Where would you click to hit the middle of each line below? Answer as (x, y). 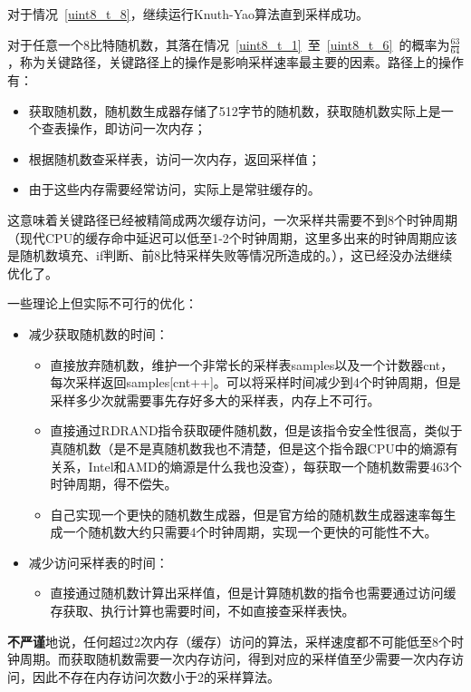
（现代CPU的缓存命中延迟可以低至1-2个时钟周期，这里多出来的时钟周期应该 (232, 237)
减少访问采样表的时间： (98, 562)
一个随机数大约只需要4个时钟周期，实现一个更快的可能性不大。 (250, 532)
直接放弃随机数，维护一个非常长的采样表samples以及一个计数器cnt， (252, 364)
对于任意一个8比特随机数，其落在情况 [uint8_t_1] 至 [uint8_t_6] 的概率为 (229, 44)
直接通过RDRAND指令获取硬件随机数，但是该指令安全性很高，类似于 (256, 430)
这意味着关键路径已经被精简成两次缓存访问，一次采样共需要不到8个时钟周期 (232, 219)
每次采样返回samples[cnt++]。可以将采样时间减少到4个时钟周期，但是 (255, 382)
